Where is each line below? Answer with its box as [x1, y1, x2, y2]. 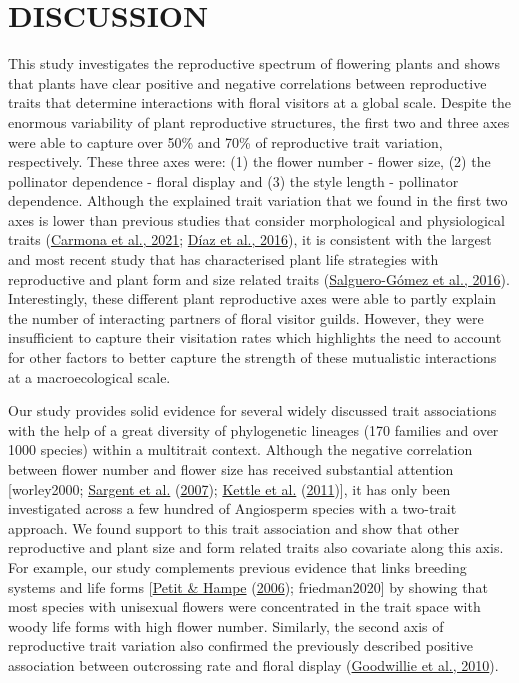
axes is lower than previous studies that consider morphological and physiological [8, 209, 505, 230]
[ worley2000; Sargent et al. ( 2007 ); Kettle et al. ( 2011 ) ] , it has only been [8, 478, 451, 499]
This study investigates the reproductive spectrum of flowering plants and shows [8, 53, 500, 74]
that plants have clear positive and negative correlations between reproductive [8, 72, 487, 93]
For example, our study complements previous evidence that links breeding [8, 556, 467, 577]
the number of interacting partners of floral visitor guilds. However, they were [8, 307, 484, 328]
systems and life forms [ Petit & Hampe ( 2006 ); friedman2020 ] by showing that [8, 576, 488, 597]
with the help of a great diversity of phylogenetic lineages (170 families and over [8, 419, 499, 440]
